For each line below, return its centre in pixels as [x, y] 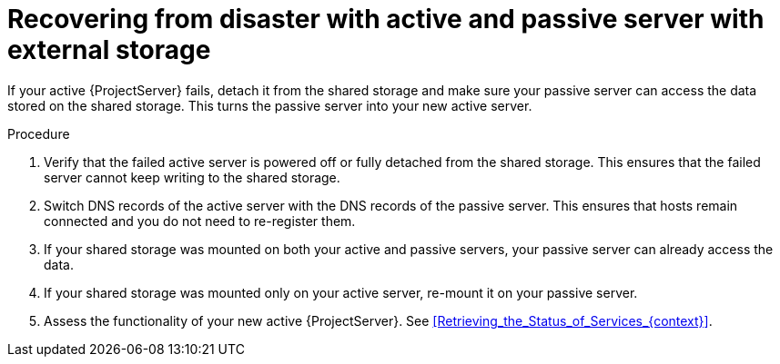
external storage [109, 50]
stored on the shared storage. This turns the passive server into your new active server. [270, 105]
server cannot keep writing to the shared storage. [192, 177]
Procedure [39, 133]
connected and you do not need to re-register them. [200, 221]
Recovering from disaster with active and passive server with [386, 19]
